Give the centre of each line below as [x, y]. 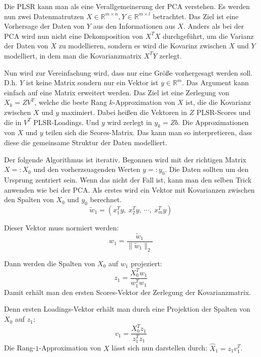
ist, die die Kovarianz [218, 102]
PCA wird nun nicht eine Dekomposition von [74, 36]
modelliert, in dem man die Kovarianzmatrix [73, 55]
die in [13, 122]
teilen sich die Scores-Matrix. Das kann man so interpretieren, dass [149, 132]
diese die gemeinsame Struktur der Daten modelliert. [86, 142]
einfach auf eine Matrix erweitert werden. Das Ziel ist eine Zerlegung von [117, 92]
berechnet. [106, 199]
